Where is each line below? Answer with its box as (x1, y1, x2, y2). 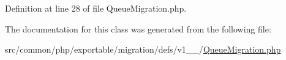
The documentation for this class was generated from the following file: (5, 22, 271, 35)
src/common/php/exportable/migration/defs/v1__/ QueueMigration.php (5, 43, 281, 56)
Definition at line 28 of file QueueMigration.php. (5, 2, 187, 14)
